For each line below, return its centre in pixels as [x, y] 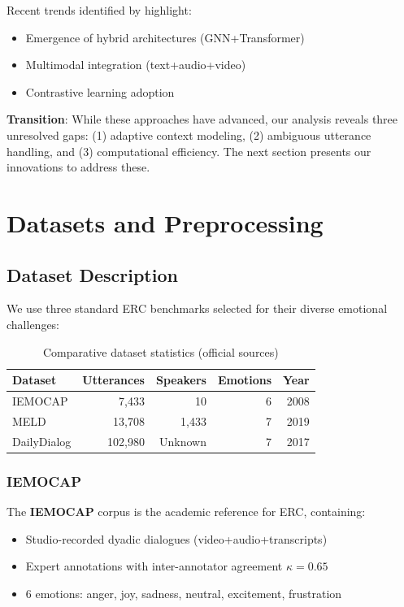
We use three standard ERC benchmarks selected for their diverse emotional [197, 308]
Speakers [181, 380]
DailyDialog [42, 441]
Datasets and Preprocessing [165, 222]
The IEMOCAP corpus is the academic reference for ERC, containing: [186, 511]
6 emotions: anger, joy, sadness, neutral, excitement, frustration [184, 593]
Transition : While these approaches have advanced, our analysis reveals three [202, 119]
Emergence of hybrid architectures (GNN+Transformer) [165, 37]
